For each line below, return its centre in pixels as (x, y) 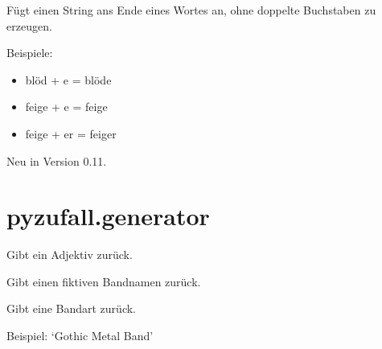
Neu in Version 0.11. (57, 160)
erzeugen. (29, 25)
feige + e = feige (66, 107)
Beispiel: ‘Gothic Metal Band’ (80, 336)
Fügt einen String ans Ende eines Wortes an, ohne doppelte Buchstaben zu (191, 10)
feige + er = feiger (71, 133)
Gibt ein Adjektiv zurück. (70, 255)
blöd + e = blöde (68, 79)
